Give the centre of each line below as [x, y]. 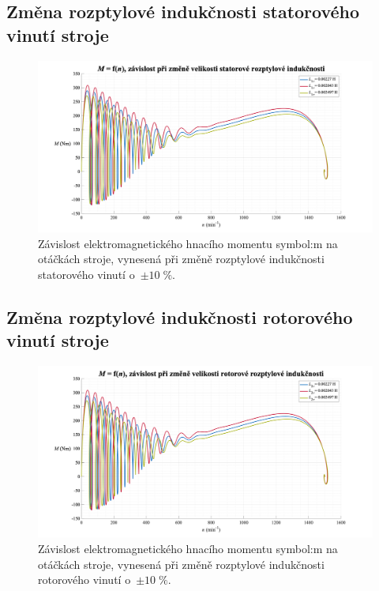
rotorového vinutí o [84, 580]
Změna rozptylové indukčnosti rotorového [180, 316]
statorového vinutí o [86, 274]
